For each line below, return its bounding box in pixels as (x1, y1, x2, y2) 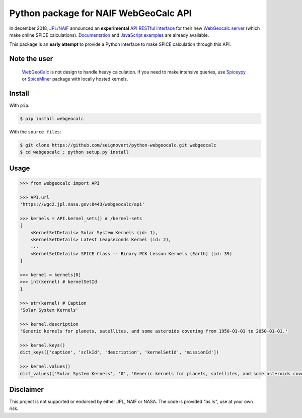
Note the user (9, 54, 53, 63)
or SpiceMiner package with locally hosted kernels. (22, 76, 128, 82)
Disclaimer (9, 385, 44, 394)
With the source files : (9, 129, 61, 134)
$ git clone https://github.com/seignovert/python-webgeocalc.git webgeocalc (20, 142, 216, 148)
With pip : (9, 102, 30, 108)
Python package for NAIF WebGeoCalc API (9, 8, 192, 19)
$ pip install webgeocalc (20, 116, 84, 122)
